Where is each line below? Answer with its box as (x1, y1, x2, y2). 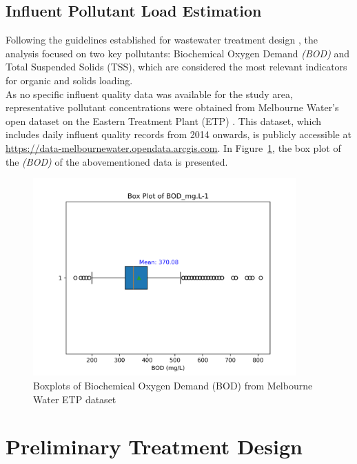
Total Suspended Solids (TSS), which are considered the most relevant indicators (6, 59, 347, 74)
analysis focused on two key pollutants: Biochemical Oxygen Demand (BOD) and (6, 46, 350, 60)
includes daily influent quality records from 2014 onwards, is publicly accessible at (6, 127, 351, 142)
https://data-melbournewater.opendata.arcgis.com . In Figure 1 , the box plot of (6, 140, 341, 155)
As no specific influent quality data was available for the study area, (6, 86, 293, 101)
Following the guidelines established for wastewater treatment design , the (6, 32, 318, 47)
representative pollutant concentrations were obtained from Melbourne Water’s (6, 100, 339, 115)
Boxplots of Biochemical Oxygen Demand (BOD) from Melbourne (33, 378, 313, 392)
